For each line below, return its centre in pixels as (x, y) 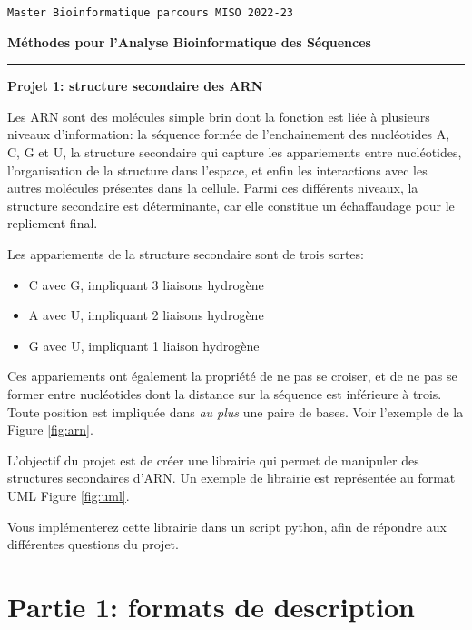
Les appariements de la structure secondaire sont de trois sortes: (186, 254)
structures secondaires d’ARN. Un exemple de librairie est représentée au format (231, 478)
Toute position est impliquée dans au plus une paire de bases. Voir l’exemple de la (236, 411)
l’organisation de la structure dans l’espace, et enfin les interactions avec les (217, 170)
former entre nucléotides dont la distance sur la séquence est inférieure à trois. (225, 393)
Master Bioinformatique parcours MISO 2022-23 (150, 13)
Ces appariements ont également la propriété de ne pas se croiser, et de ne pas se (232, 376)
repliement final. (53, 223)
